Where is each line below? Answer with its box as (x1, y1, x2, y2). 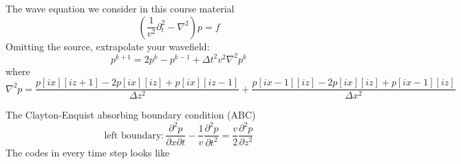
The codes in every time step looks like (6, 145, 170, 159)
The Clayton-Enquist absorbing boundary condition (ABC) (6, 107, 256, 122)
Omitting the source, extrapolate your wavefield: (6, 39, 210, 53)
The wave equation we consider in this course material (6, 1, 235, 15)
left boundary (104, 130, 162, 141)
